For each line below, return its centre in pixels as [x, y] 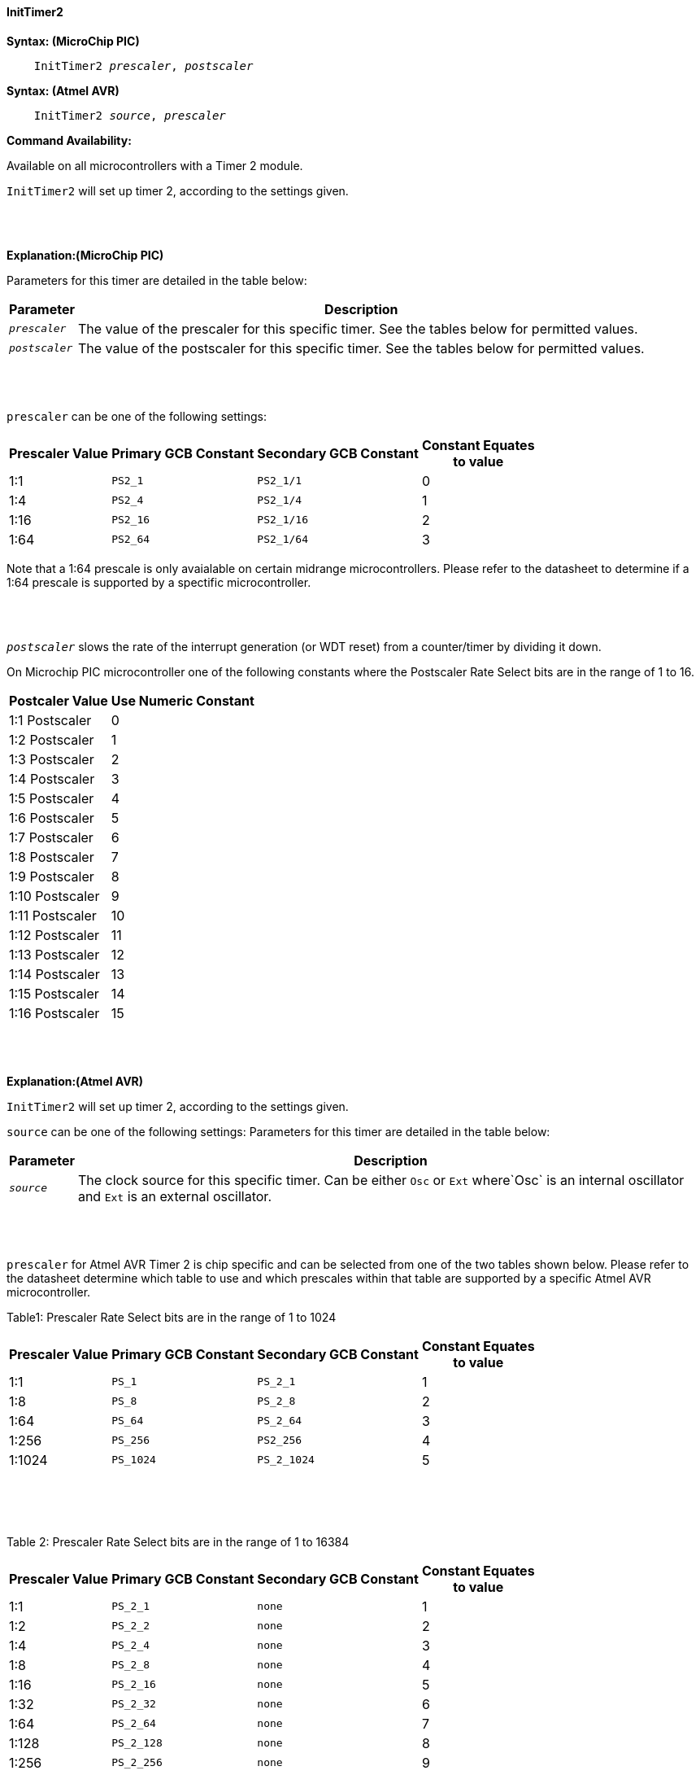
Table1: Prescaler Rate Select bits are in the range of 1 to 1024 [172, 1317]
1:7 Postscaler [51, 837]
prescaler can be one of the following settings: [137, 416]
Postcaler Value [59, 700]
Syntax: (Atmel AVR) [63, 90]
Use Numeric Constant [183, 700]
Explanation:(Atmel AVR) [75, 1081]
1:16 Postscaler [54, 1013]
